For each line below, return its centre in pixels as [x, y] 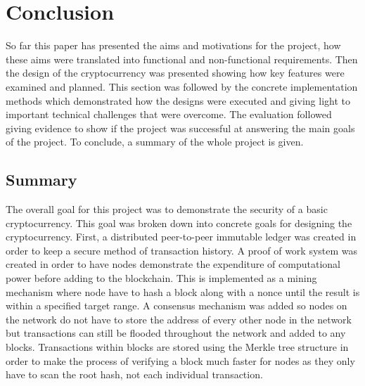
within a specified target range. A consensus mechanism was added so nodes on [177, 305]
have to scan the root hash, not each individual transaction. [134, 374]
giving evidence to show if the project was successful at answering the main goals [180, 128]
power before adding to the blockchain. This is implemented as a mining [161, 278]
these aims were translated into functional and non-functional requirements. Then [182, 59]
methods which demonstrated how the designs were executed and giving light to [178, 100]
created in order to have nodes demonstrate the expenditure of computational [173, 264]
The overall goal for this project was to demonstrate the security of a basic [167, 209]
